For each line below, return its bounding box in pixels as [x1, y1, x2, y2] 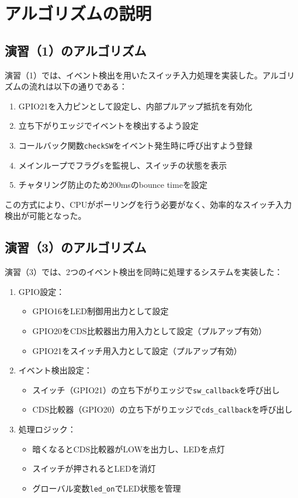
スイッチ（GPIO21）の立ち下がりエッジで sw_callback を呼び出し [32, 383, 280, 396]
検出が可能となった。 [5, 209, 86, 222]
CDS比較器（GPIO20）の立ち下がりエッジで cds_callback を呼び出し [32, 403, 293, 415]
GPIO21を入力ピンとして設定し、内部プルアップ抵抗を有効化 [18, 99, 252, 112]
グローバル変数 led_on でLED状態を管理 [32, 482, 181, 494]
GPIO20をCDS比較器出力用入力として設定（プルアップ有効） [32, 325, 267, 337]
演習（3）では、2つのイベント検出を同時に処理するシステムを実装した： [5, 266, 283, 278]
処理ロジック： [18, 423, 76, 435]
